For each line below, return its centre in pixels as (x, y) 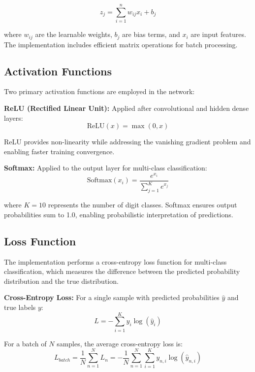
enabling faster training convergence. (59, 151)
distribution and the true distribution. (61, 281)
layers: (14, 118)
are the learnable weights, (74, 34)
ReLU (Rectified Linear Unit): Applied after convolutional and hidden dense (127, 108)
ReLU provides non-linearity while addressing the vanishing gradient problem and (127, 142)
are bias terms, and (151, 34)
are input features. (218, 34)
